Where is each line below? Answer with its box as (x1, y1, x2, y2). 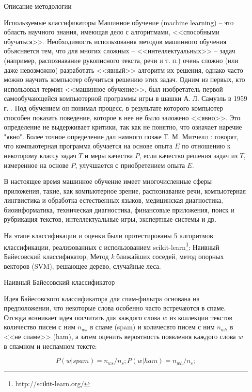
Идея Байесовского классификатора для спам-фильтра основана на (4, 293, 200, 303)
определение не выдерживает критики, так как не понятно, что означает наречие (4, 122, 242, 132)
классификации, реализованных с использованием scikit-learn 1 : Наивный (4, 240, 220, 252)
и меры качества (84, 150, 133, 160)
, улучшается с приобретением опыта (75, 160, 185, 170)
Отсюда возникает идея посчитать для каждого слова (4, 312, 160, 322)
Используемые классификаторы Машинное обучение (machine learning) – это (4, 17, 234, 27)
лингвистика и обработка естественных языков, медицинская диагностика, (4, 195, 223, 205)
